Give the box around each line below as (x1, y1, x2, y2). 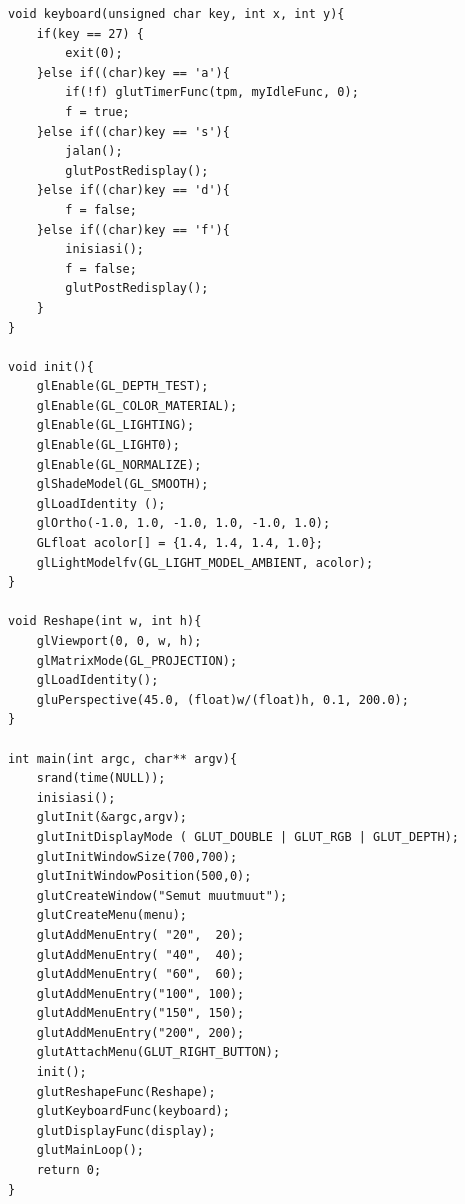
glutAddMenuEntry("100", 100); (36, 986, 245, 1001)
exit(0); (65, 46, 123, 61)
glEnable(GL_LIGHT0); (36, 438, 180, 453)
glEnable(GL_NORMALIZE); (36, 457, 202, 472)
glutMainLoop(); (36, 1143, 145, 1158)
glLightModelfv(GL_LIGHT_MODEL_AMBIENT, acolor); (36, 555, 374, 570)
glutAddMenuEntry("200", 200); (36, 1025, 245, 1040)
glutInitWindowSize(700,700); (36, 849, 238, 864)
